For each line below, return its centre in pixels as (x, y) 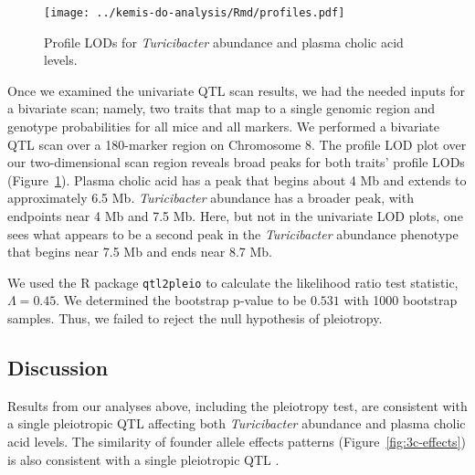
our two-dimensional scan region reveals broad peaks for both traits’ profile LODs (236, 162)
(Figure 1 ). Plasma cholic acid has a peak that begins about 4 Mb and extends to (237, 179)
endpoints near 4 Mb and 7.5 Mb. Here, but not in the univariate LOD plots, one (235, 216)
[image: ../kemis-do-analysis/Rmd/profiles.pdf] (195, 13)
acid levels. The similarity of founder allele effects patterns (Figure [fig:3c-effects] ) (237, 442)
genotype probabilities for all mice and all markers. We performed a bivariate (223, 127)
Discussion (58, 368)
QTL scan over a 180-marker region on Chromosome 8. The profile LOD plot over (237, 144)
